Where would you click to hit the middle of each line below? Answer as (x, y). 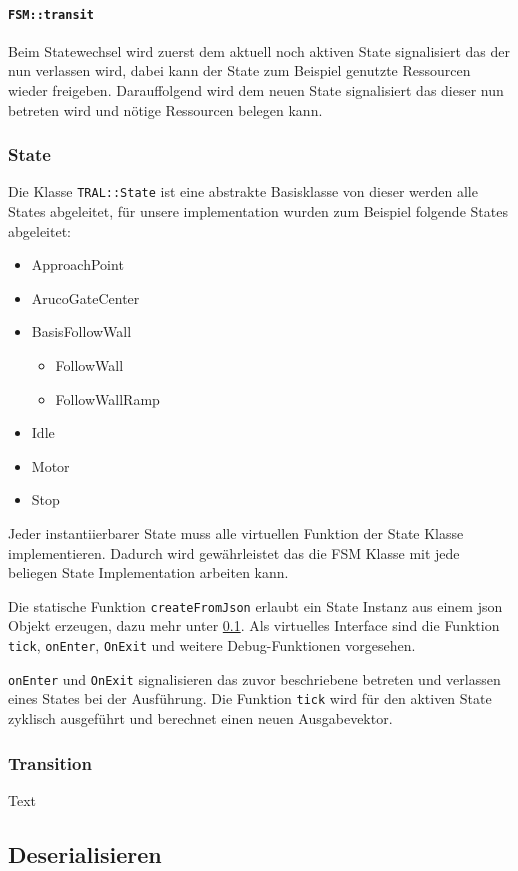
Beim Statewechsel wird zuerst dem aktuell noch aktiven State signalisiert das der (259, 50)
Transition (50, 762)
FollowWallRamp (107, 398)
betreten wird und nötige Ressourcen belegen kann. (165, 109)
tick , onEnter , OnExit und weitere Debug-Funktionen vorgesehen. (212, 645)
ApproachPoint (77, 264)
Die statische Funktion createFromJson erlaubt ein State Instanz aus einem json (255, 605)
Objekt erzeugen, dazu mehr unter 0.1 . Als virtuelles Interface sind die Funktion (254, 625)
